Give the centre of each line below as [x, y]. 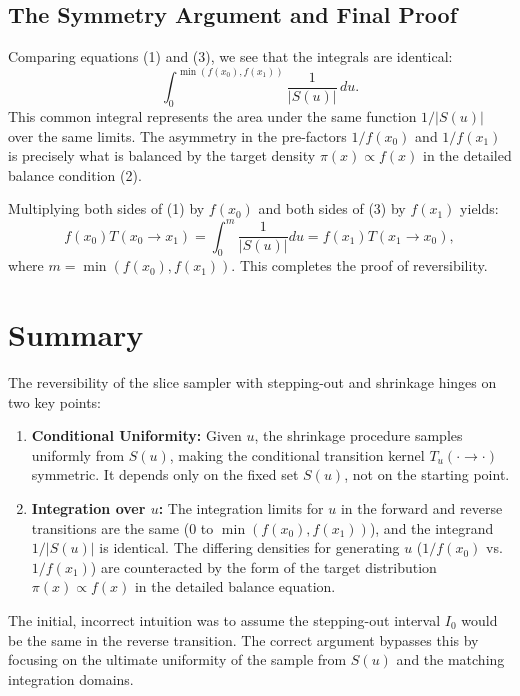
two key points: [55, 401]
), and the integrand [431, 527]
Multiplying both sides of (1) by [106, 208]
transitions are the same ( [110, 527]
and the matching [450, 659]
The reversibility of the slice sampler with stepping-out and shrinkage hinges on [252, 382]
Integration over [88, 508]
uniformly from [78, 454]
